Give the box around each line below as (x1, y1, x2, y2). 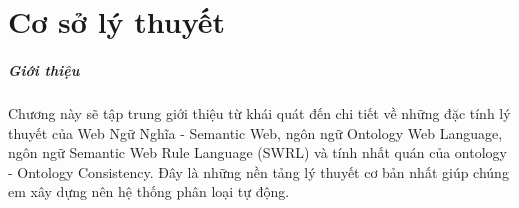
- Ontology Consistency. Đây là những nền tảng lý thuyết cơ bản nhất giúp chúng (8, 161, 509, 182)
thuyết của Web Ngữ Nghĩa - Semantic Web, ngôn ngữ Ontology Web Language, (8, 122, 503, 143)
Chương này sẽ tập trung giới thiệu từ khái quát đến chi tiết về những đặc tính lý (8, 102, 511, 123)
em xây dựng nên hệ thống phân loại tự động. (8, 181, 290, 202)
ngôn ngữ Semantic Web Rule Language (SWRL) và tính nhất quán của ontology (8, 142, 507, 163)
